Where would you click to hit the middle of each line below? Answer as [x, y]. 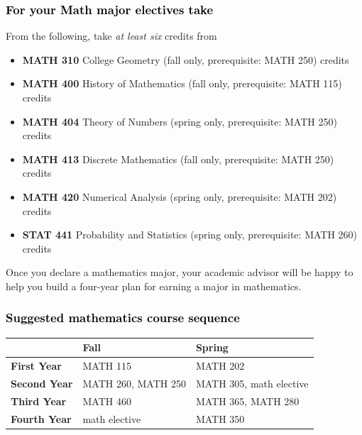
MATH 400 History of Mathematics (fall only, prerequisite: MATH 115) [182, 83]
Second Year [42, 383]
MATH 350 [220, 418]
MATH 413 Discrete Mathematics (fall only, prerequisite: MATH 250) [178, 159]
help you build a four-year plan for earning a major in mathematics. [154, 286]
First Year [36, 366]
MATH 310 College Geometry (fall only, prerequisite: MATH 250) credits [186, 59]
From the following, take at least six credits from [111, 36]
